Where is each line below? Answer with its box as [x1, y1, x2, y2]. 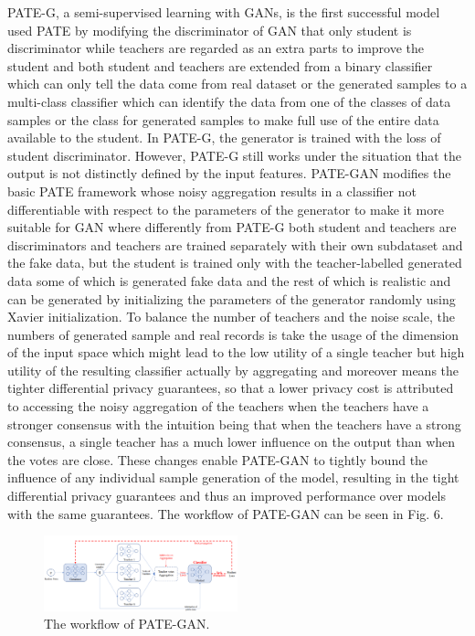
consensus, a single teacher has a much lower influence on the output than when [7, 432, 456, 451]
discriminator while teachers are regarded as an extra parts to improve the [7, 38, 425, 58]
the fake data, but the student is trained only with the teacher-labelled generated [7, 253, 462, 272]
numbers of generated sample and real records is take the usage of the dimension [7, 324, 459, 344]
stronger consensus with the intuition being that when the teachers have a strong [7, 414, 461, 433]
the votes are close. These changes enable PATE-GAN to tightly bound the [7, 450, 428, 469]
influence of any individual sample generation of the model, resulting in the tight [7, 468, 459, 487]
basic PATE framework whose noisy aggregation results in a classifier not [7, 181, 417, 200]
